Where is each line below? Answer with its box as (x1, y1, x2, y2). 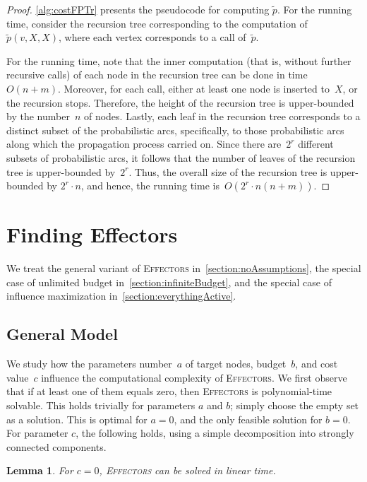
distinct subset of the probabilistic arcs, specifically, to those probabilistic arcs (6, 122, 344, 137)
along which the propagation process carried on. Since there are (6, 136, 282, 151)
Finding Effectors (6, 220, 178, 249)
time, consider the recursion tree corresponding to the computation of (6, 16, 308, 30)
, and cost (295, 356, 338, 371)
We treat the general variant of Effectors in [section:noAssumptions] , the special (6, 261, 361, 276)
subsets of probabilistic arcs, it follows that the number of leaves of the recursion (6, 150, 356, 165)
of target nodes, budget (185, 356, 287, 371)
